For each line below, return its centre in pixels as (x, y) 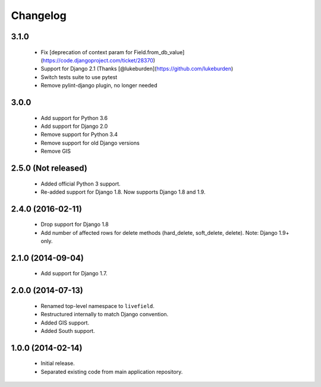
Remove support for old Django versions (90, 143)
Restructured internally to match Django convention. (105, 314)
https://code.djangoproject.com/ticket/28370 (98, 60)
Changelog (39, 15)
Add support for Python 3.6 (74, 118)
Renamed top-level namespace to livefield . (97, 306)
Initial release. (58, 363)
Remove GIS (56, 151)
